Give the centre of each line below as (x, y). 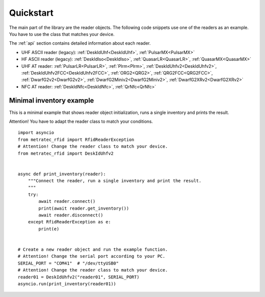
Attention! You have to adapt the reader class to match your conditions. (81, 121)
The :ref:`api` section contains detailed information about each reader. (80, 43)
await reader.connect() (67, 202)
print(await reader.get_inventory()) (84, 208)
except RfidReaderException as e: (69, 222)
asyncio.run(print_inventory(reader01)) (67, 284)
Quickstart (31, 13)
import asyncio (36, 133)
